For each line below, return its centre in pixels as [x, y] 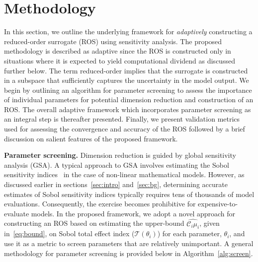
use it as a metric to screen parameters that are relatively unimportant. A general [129, 243]
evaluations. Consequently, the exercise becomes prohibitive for [100, 204]
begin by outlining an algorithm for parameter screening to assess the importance [128, 90]
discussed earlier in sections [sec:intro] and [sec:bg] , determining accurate [116, 184]
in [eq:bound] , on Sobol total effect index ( [69, 233]
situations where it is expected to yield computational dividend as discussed [120, 60]
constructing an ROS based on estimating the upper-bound [94, 223]
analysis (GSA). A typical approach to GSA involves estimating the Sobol [117, 164]
